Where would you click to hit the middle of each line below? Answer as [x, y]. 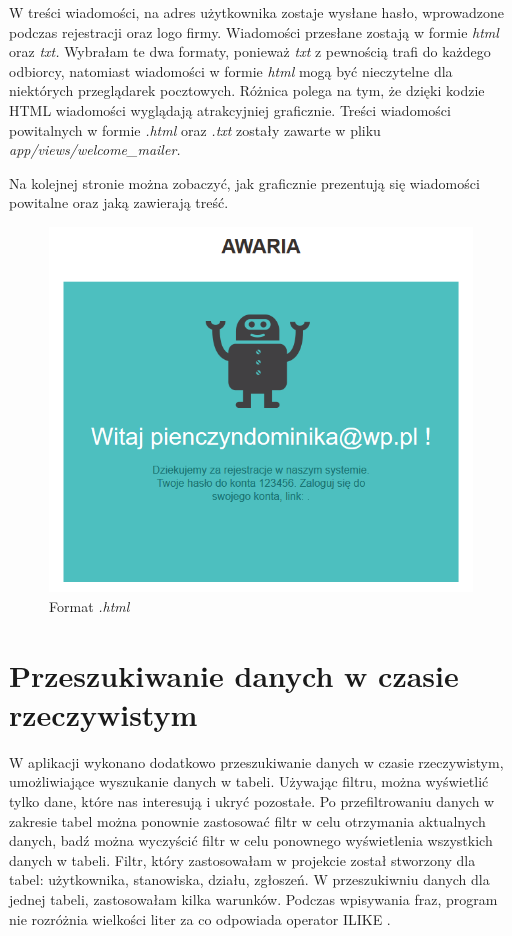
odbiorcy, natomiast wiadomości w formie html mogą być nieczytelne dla [231, 70]
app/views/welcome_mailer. [95, 149]
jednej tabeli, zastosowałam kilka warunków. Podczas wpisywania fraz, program [253, 898]
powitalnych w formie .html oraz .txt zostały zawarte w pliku [195, 129]
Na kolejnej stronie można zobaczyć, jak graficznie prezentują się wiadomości [244, 182]
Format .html [89, 605]
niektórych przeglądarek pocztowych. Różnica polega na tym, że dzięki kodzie [247, 90]
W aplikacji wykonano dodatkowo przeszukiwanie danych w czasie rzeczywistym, [256, 761]
